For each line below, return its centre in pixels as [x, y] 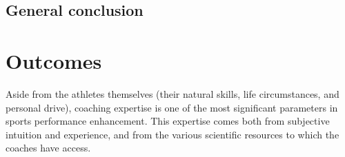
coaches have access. [48, 148]
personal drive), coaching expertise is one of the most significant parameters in [172, 107]
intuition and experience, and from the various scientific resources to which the [172, 134]
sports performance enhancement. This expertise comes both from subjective [168, 121]
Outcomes [54, 60]
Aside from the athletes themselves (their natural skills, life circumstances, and [172, 93]
